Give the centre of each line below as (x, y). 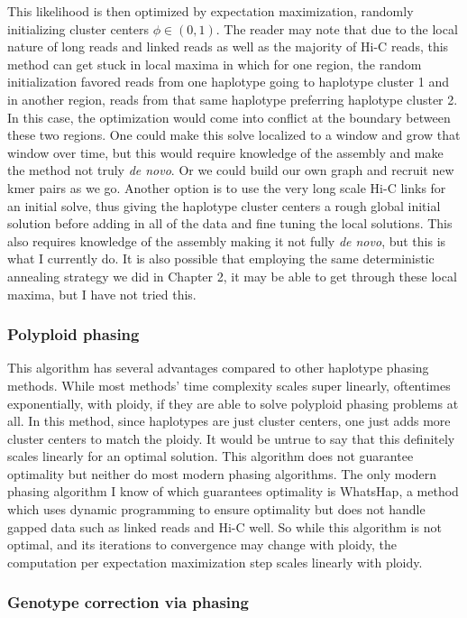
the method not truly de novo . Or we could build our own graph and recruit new (231, 170)
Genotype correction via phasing (128, 602)
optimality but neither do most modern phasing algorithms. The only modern (222, 473)
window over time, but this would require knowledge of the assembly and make (225, 152)
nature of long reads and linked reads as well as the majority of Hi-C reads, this (228, 46)
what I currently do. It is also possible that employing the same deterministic (221, 258)
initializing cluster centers (78, 28)
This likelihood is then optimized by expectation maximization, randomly (211, 11)
